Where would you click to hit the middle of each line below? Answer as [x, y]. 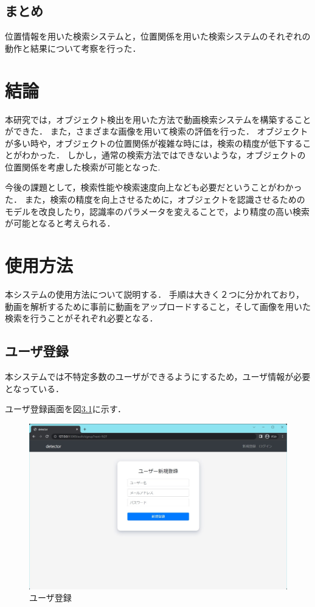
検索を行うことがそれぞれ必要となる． [81, 318]
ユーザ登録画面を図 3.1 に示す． [66, 409]
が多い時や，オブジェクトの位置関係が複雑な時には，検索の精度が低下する [154, 143]
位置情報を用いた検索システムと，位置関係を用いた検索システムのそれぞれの [158, 36]
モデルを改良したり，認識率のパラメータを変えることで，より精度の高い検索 [157, 211]
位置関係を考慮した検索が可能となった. [83, 167]
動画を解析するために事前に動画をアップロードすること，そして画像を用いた [158, 306]
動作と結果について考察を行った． [73, 48]
